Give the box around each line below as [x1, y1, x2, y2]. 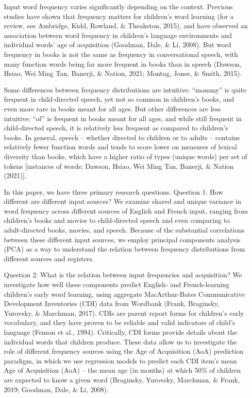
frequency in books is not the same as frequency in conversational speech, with [4, 49, 238, 59]
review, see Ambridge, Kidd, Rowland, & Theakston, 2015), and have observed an [4, 20, 248, 31]
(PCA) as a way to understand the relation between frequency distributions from [4, 244, 245, 254]
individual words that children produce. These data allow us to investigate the [4, 336, 237, 346]
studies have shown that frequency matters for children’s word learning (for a [4, 11, 234, 21]
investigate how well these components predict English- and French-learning [4, 279, 230, 289]
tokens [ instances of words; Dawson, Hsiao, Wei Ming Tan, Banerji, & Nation [4, 161, 234, 171]
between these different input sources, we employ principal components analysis [4, 234, 241, 244]
